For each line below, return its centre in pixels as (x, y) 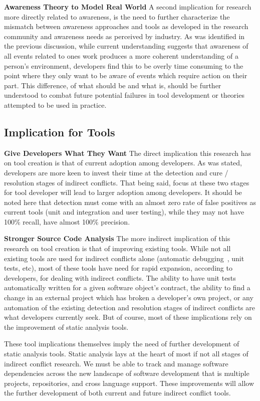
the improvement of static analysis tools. (66, 327)
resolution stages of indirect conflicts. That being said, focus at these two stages (127, 182)
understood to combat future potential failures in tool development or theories (124, 95)
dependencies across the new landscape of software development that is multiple (127, 373)
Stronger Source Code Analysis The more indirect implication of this (117, 238)
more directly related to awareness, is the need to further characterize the (117, 16)
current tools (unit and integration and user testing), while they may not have (124, 212)
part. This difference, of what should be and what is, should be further (113, 85)
